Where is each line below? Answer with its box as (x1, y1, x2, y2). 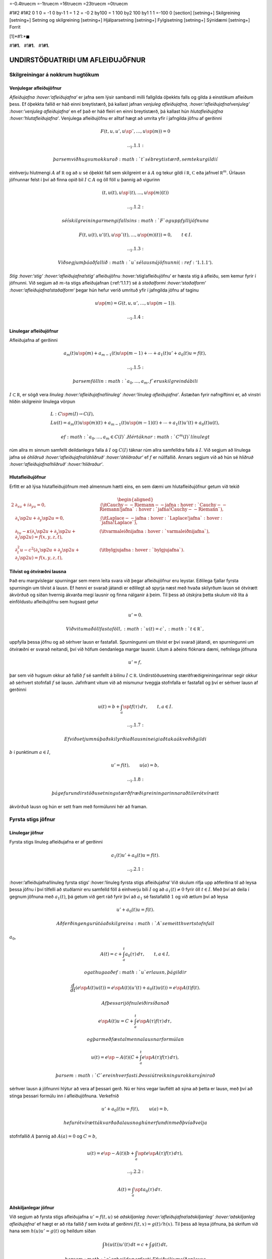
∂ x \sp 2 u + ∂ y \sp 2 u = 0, (15, 515, 64, 522)
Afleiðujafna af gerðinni (9, 337, 58, 343)
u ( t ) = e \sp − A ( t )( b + (87, 1151, 134, 1156)
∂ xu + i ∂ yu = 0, (15, 502, 46, 509)
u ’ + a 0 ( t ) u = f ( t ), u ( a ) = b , (101, 1106, 169, 1113)
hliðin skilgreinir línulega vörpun (9, 398, 76, 405)
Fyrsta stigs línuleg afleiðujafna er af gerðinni (9, 839, 103, 845)
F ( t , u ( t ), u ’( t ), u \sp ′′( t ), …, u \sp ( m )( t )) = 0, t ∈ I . (79, 232, 192, 238)
